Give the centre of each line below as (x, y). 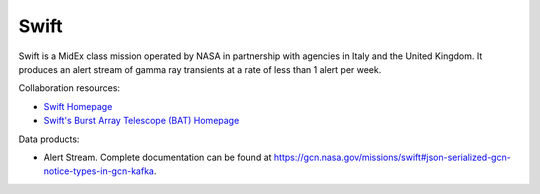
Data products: (49, 139)
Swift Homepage (78, 106)
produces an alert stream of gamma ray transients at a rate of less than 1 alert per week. (200, 69)
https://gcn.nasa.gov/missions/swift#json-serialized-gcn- (392, 157)
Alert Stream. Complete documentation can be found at (157, 157)
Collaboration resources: (69, 88)
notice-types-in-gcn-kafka (99, 171)
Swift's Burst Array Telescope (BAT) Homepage (141, 121)
